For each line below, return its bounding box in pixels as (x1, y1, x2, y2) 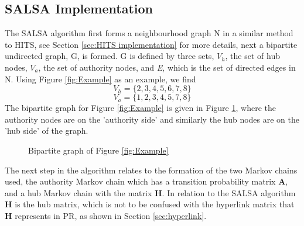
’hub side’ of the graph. (5, 124, 88, 137)
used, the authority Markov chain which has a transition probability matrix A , (5, 175, 288, 187)
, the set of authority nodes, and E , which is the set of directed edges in (38, 61, 296, 73)
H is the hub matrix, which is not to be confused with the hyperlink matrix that (5, 198, 295, 210)
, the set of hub (225, 50, 280, 62)
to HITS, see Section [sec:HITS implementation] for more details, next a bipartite (5, 38, 298, 50)
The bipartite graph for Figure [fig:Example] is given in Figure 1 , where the (5, 102, 276, 114)
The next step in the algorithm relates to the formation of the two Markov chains (5, 164, 298, 176)
